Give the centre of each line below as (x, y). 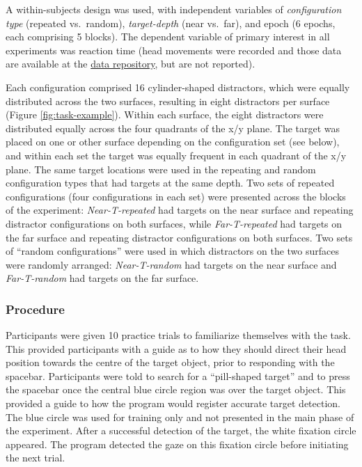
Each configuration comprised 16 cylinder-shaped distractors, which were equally (178, 87)
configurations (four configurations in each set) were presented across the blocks (176, 196)
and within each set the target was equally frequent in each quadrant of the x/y (176, 155)
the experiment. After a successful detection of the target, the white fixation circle (181, 430)
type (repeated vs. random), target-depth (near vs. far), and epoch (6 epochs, (171, 23)
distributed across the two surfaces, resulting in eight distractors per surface (168, 101)
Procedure (35, 309)
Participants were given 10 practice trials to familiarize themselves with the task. (178, 335)
